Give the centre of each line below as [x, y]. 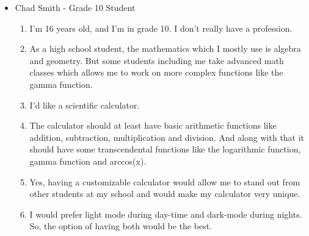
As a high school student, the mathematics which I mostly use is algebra [165, 48]
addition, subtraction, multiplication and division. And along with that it [167, 137]
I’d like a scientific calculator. [85, 105]
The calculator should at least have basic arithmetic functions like [153, 125]
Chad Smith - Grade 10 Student [75, 7]
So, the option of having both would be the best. [121, 226]
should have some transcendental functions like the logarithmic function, [165, 149]
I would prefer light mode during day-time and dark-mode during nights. [166, 214]
